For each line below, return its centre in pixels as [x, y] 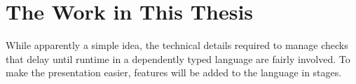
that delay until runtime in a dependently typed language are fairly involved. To [178, 58]
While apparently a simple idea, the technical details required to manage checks [177, 45]
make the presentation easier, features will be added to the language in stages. [174, 72]
